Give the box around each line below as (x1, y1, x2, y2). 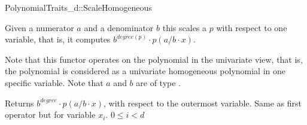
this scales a (162, 21, 207, 33)
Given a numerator (5, 21, 74, 33)
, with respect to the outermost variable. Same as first (104, 96, 302, 109)
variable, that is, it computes (5, 33, 111, 45)
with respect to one (216, 21, 287, 33)
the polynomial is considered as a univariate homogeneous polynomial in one (5, 65, 286, 77)
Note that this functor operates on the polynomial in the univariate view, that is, (5, 53, 303, 65)
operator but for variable (5, 108, 96, 121)
